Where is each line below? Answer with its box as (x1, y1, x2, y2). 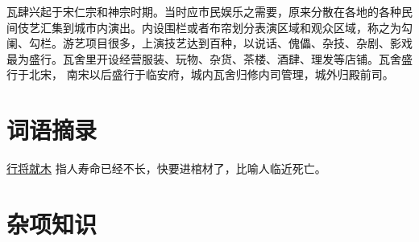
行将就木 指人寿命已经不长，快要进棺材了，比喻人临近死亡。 (6, 160, 326, 177)
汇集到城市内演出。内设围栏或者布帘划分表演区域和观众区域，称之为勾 (39, 18, 413, 35)
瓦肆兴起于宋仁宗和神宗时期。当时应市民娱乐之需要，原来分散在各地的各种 (6, 3, 401, 19)
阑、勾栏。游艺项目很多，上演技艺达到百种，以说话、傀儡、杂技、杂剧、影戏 (6, 35, 413, 51)
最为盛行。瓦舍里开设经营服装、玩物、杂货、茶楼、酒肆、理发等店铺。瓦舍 (6, 50, 401, 67)
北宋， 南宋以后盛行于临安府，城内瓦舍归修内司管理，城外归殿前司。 (28, 66, 394, 83)
